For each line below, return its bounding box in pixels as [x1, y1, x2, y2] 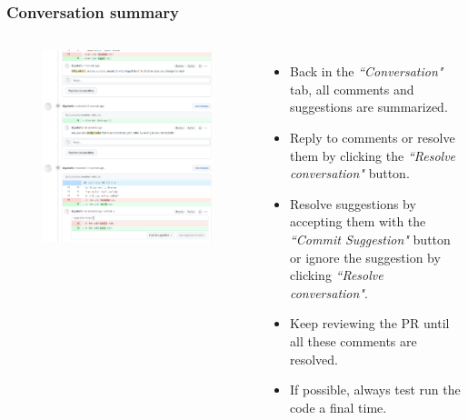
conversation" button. [289, 164, 410, 183]
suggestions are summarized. [289, 97, 448, 116]
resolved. [289, 349, 338, 368]
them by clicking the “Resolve [289, 145, 456, 165]
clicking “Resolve [289, 265, 383, 285]
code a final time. [289, 397, 387, 416]
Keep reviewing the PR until [289, 314, 450, 333]
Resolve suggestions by [289, 194, 416, 213]
